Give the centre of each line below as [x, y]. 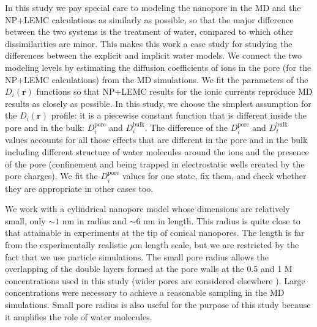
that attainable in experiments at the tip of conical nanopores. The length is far [155, 233]
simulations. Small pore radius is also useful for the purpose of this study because [158, 304]
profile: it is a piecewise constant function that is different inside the [179, 115]
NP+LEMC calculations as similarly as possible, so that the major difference [149, 19]
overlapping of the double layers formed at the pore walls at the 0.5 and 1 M [149, 269]
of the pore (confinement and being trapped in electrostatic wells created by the [155, 163]
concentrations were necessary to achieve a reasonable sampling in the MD [145, 292]
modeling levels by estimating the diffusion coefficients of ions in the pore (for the [158, 67]
